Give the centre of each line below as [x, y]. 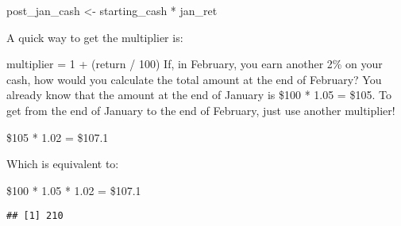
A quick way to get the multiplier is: [95, 37]
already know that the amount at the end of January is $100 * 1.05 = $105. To [199, 95]
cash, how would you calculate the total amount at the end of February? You [194, 79]
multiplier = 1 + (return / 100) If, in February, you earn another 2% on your [195, 64]
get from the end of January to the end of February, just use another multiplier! [201, 110]
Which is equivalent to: [63, 164]
